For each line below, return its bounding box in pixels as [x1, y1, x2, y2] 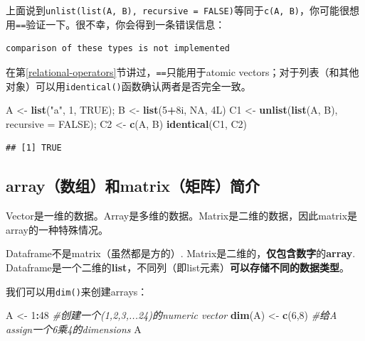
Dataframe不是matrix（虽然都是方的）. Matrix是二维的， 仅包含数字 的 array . [6, 246, 356, 261]
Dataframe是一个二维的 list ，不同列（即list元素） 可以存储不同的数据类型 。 [6, 259, 350, 274]
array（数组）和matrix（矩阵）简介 [6, 175, 260, 197]
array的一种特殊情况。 [6, 222, 108, 237]
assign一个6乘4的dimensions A [6, 321, 142, 336]
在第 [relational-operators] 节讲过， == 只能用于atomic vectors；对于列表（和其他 [6, 64, 359, 79]
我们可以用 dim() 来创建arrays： [6, 283, 148, 298]
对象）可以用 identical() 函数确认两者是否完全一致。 [6, 78, 251, 93]
